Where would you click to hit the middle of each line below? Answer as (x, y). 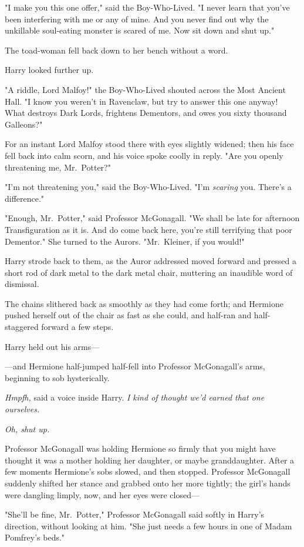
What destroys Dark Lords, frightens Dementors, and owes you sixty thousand (146, 113)
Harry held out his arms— (52, 346)
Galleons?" (24, 124)
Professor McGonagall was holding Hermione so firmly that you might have (140, 448)
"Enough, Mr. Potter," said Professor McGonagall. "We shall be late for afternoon (152, 218)
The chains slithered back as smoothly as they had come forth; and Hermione (144, 303)
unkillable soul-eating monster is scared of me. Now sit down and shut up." (140, 30)
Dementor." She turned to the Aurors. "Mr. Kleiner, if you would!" (125, 241)
